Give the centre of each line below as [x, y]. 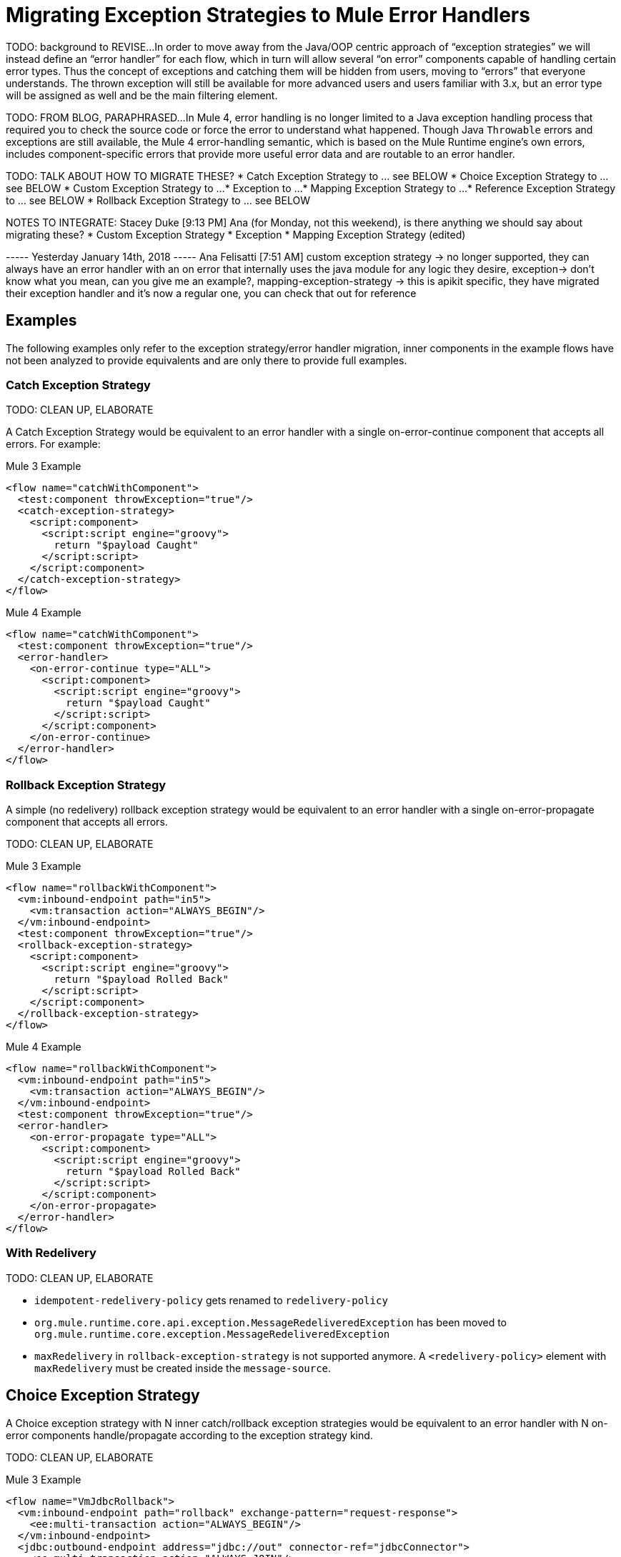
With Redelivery [51, 1253]
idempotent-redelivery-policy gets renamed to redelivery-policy [211, 1300]
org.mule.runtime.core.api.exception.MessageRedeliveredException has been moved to [271, 1322]
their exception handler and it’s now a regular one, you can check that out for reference [211, 293]
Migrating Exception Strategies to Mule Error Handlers [268, 15]
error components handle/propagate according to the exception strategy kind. [189, 1435]
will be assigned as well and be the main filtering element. [142, 95]
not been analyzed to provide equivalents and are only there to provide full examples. [207, 360]
